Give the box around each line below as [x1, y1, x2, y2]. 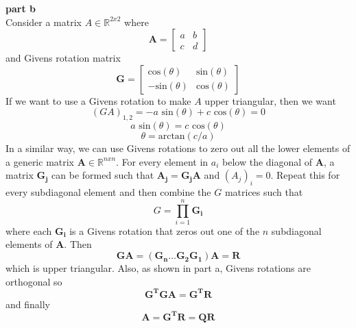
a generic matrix [5, 154, 75, 168]
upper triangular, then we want [204, 93, 336, 108]
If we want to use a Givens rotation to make [5, 93, 191, 108]
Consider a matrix [5, 14, 82, 29]
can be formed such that [51, 168, 154, 182]
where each [5, 223, 52, 238]
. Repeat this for [270, 168, 340, 182]
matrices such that [224, 185, 303, 199]
